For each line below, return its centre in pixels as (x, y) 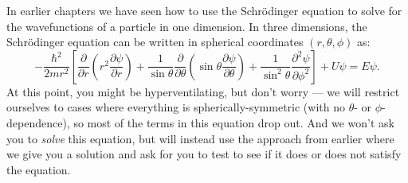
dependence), (38, 122)
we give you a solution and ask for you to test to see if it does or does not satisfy (204, 154)
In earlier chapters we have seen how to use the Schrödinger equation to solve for (204, 10)
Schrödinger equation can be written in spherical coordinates (155, 42)
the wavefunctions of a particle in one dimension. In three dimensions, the (187, 26)
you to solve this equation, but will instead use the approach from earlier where (200, 138)
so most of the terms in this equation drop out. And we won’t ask (234, 122)
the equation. (39, 169)
